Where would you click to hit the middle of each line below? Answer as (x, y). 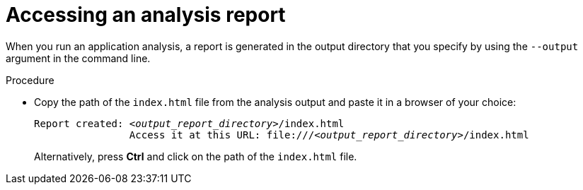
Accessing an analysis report (146, 15)
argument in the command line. (78, 58)
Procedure (30, 80)
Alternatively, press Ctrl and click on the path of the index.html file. (196, 156)
